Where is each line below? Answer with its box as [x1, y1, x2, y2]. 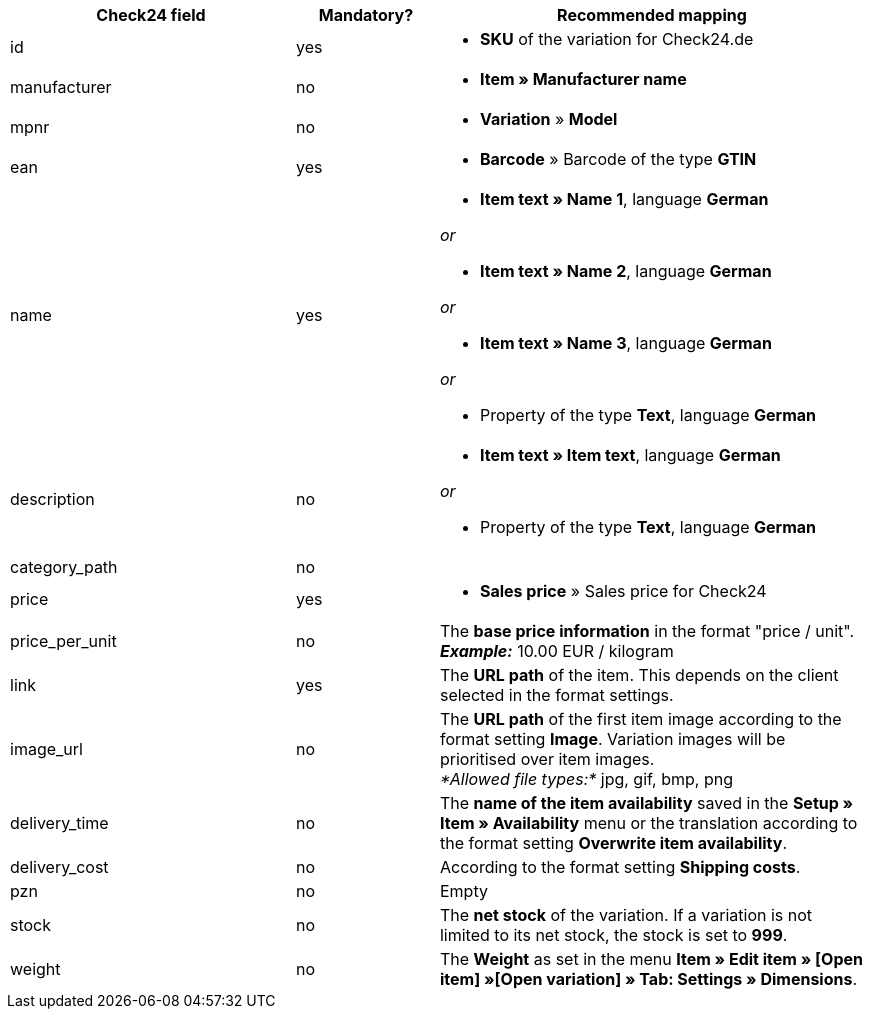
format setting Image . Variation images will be [439, 729, 786, 749]
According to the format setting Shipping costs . [439, 857, 801, 877]
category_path [10, 557, 118, 577]
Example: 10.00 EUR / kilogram [439, 641, 674, 661]
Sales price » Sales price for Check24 [479, 581, 767, 601]
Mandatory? [318, 5, 414, 25]
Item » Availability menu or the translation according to [439, 813, 858, 833]
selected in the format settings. [439, 685, 674, 705]
